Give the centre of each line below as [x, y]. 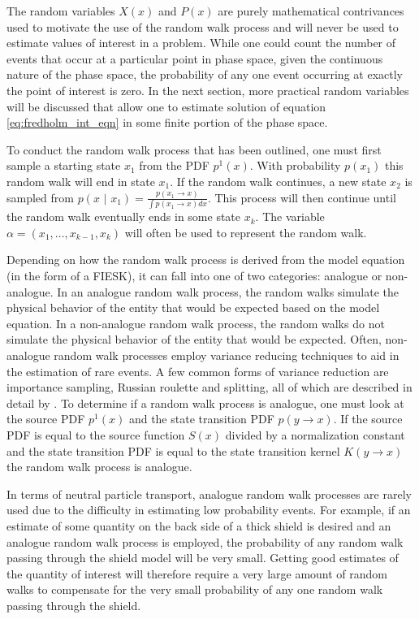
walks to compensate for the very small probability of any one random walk [195, 589]
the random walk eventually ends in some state [124, 216]
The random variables [61, 11]
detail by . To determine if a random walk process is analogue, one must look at [205, 403]
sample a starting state [64, 165]
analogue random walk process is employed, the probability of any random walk [205, 541]
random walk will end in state [81, 181]
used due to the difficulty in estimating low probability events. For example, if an [209, 510]
